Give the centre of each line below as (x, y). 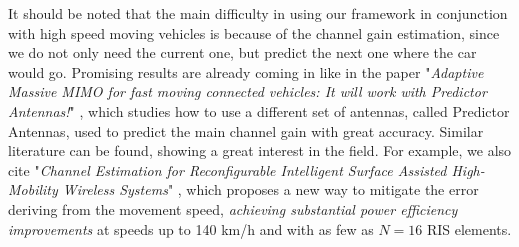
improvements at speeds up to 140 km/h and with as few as (191, 228)
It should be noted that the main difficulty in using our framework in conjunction (258, 13)
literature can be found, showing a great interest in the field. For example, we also (260, 150)
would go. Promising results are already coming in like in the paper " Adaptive (246, 71)
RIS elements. (469, 228)
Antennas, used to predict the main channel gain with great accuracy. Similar (246, 130)
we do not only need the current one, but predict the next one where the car (242, 52)
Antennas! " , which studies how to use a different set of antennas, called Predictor (259, 110)
